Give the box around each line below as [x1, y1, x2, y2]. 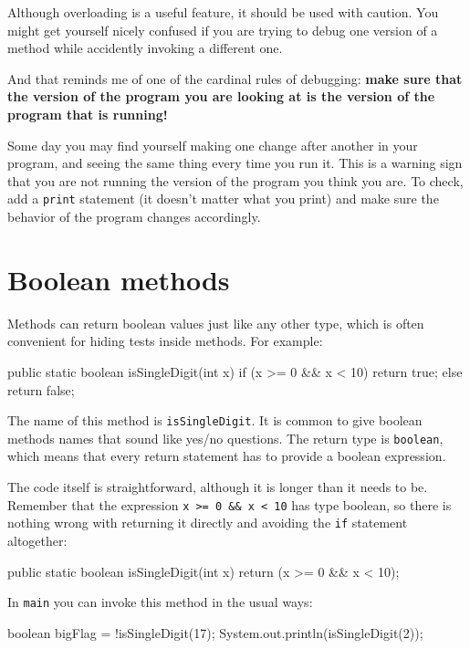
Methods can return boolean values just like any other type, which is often [7, 313, 424, 332]
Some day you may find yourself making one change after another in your [7, 135, 418, 154]
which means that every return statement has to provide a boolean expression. [7, 446, 446, 466]
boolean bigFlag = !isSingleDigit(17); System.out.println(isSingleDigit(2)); [7, 623, 423, 642]
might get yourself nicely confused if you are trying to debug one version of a [7, 20, 438, 39]
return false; [7, 380, 75, 399]
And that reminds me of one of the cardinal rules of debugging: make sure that [7, 68, 463, 88]
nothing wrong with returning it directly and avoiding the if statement [7, 513, 408, 532]
